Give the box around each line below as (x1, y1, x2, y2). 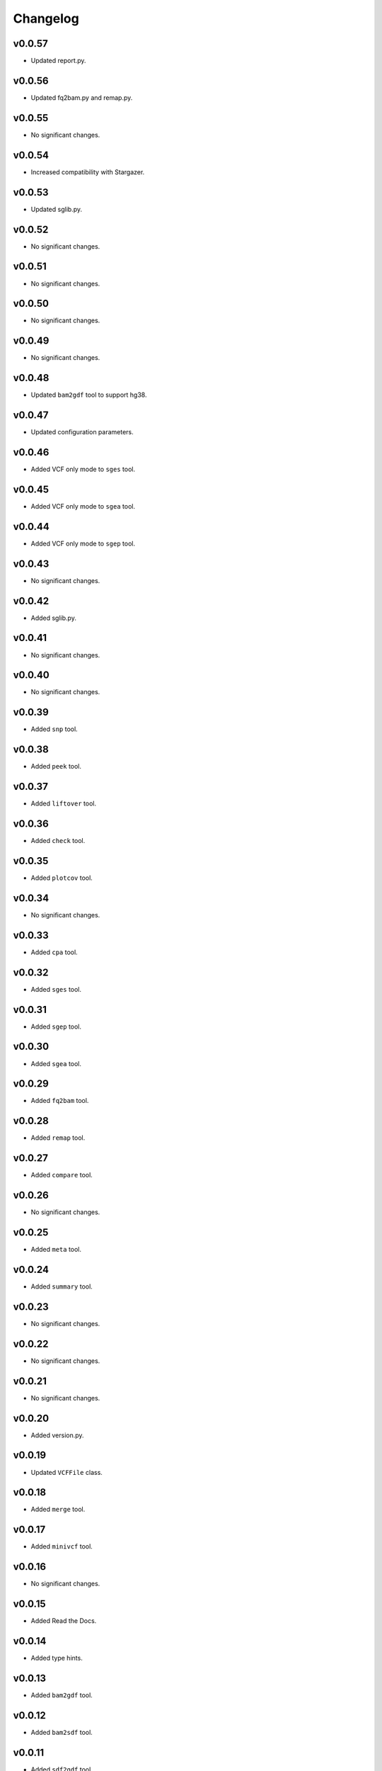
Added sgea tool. (30, 1059, 81, 1068)
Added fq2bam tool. (30, 1097, 89, 1105)
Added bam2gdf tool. (30, 1690, 93, 1699)
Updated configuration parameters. (30, 428, 134, 436)
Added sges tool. (30, 985, 81, 993)
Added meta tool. (30, 1245, 81, 1254)
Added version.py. (30, 1431, 84, 1439)
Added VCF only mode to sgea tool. (30, 502, 136, 510)
